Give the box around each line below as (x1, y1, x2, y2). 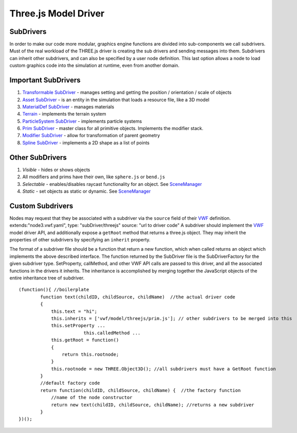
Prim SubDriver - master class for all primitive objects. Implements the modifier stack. (22, 125, 204, 131)
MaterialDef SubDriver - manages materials (22, 103, 115, 110)
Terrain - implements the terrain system (22, 111, 106, 117)
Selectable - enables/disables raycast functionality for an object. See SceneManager (22, 181, 202, 187)
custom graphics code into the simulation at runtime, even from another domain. (9, 62, 180, 69)
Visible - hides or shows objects (22, 166, 90, 173)
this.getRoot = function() (51, 337, 119, 343)
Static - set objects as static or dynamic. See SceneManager (22, 188, 151, 194)
